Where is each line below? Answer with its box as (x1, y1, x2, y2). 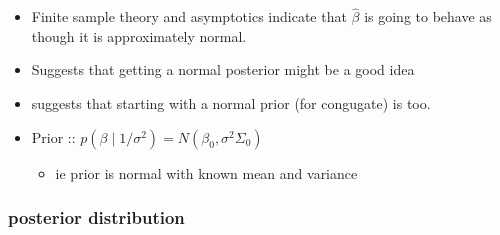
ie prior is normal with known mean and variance (55, 162, 358, 183)
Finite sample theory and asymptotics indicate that (31, 6, 347, 27)
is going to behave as (364, 6, 492, 27)
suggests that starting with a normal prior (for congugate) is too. (31, 93, 431, 113)
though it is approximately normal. (31, 25, 247, 46)
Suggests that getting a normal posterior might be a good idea (31, 59, 415, 80)
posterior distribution (8, 205, 185, 230)
